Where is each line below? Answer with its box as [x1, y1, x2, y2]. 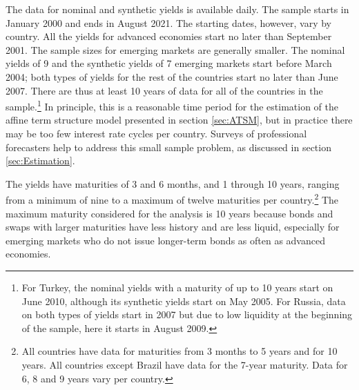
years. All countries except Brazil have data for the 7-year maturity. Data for [21, 357, 348, 371]
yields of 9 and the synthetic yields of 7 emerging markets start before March [6, 56, 332, 70]
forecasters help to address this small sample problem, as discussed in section [6, 139, 331, 154]
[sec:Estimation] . [6, 153, 75, 168]
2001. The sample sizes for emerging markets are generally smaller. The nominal [6, 42, 345, 57]
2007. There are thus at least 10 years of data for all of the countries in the [6, 83, 323, 97]
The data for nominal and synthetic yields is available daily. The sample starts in [6, 2, 349, 16]
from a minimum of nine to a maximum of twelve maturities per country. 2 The [6, 191, 339, 207]
